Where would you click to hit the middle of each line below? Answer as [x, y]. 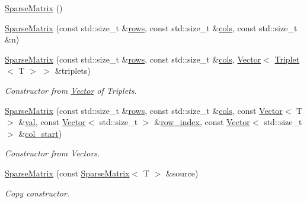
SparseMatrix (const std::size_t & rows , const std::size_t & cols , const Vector [144, 110]
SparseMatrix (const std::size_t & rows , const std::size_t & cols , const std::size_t [151, 27]
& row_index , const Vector [202, 122]
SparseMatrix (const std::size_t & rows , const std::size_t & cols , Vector [133, 59]
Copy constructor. [37, 193]
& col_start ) [40, 133]
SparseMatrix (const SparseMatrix [67, 173]
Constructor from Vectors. [52, 153]
